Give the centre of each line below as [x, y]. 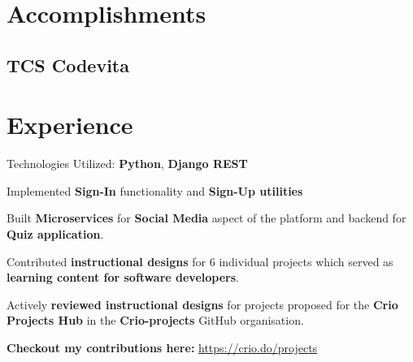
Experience [70, 125]
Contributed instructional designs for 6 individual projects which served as [200, 261]
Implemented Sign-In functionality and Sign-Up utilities [155, 190]
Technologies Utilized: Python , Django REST [127, 164]
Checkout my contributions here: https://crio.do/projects [162, 348]
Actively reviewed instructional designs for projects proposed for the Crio [202, 304]
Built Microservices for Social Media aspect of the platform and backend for [206, 218]
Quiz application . [55, 234]
